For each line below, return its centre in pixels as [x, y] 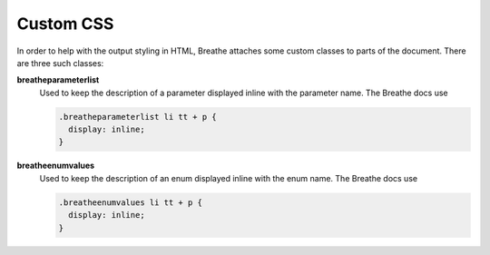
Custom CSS [65, 24]
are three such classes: [60, 63]
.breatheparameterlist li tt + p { [137, 117]
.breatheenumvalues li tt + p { [131, 202]
